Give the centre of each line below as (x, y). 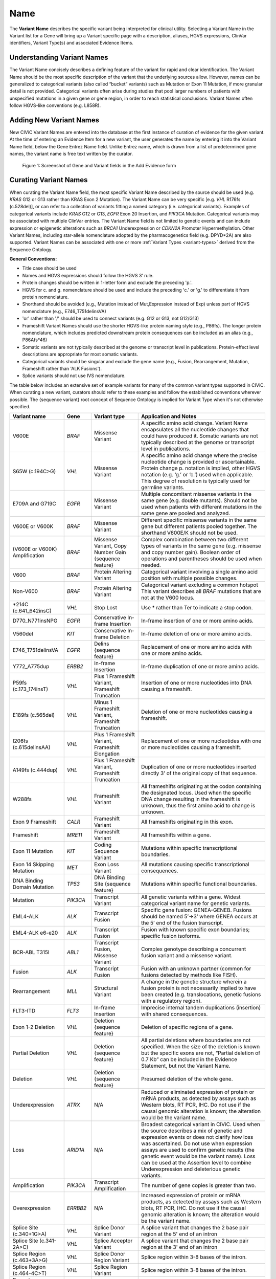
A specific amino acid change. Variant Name (194, 423)
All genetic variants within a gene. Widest (191, 897)
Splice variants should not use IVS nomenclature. (74, 376)
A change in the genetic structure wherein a (194, 982)
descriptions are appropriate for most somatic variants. (80, 354)
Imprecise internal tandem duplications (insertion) (201, 1008)
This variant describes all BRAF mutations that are (201, 591)
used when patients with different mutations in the (202, 507)
